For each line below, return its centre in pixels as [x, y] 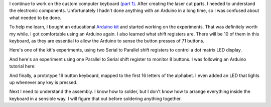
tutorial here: [23, 66]
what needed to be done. [35, 17]
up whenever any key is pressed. [43, 82]
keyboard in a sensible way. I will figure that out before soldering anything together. [95, 98]
